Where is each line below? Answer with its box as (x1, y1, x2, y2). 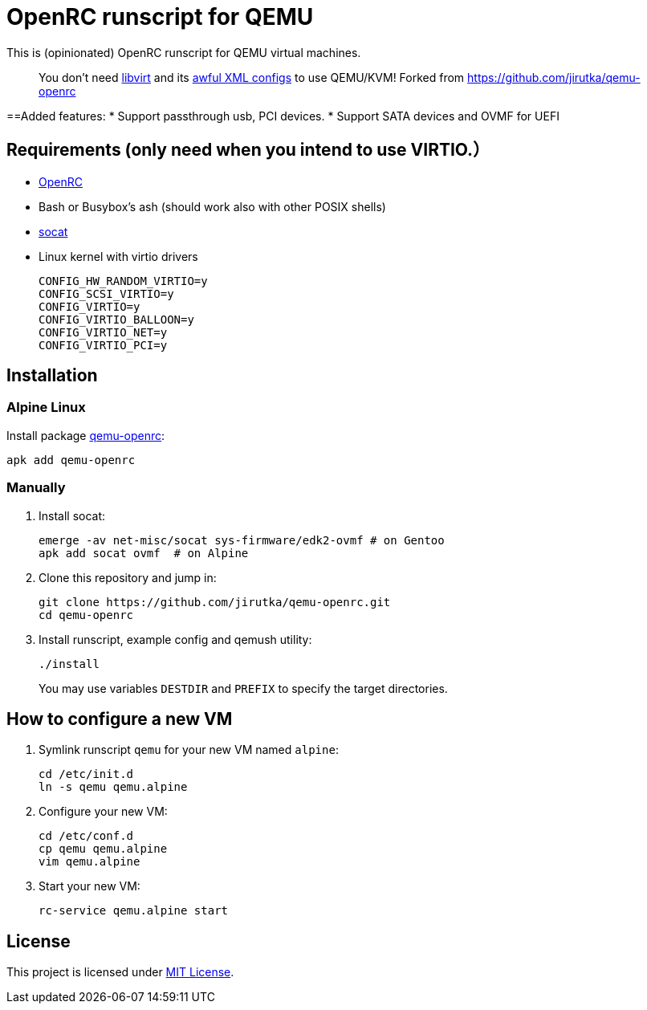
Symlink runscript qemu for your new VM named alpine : (39, 743, 339, 757)
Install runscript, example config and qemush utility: (39, 632, 312, 646)
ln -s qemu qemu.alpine (39, 780, 188, 794)
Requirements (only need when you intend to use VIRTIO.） (6, 140, 490, 161)
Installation (6, 365, 98, 386)
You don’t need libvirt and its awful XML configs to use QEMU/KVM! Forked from (39, 70, 465, 84)
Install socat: (39, 508, 106, 523)
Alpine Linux (6, 399, 86, 416)
